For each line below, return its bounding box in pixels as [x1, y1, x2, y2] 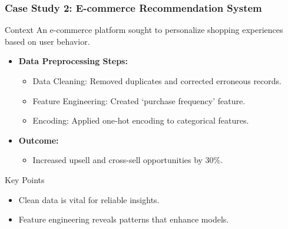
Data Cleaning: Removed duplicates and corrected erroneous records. [32, 75, 282, 87]
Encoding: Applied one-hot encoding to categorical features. [32, 114, 249, 127]
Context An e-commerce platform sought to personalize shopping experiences [5, 24, 283, 36]
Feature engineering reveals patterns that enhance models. [18, 213, 229, 225]
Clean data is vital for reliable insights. [18, 193, 160, 205]
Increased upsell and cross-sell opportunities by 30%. [32, 154, 223, 166]
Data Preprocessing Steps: [18, 55, 128, 67]
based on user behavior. [5, 35, 90, 47]
